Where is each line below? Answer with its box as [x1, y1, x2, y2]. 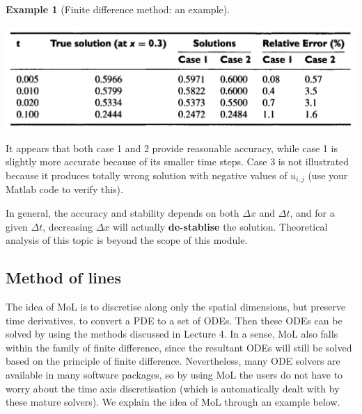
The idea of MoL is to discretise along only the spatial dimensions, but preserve [6, 299, 346, 314]
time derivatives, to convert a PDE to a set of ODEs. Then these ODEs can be [6, 313, 343, 327]
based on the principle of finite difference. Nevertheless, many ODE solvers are [6, 354, 340, 368]
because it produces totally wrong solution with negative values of [6, 168, 288, 183]
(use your [308, 168, 348, 183]
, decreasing [42, 219, 93, 233]
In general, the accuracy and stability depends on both [6, 206, 239, 220]
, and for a [290, 206, 335, 220]
